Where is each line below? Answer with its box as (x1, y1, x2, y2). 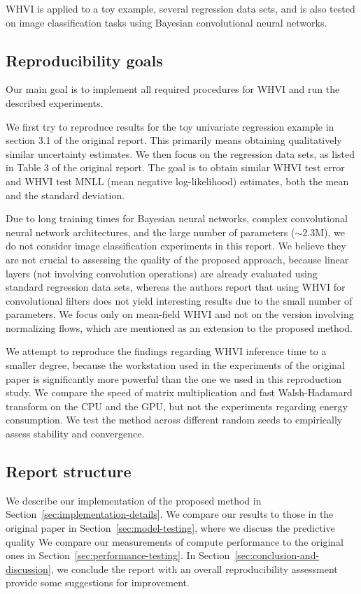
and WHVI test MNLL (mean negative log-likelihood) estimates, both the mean (6, 173, 349, 188)
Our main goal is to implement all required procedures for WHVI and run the (6, 82, 340, 96)
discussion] (6, 561, 51, 576)
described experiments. (6, 95, 104, 110)
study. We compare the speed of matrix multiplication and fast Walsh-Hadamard (6, 385, 353, 400)
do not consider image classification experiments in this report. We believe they (6, 238, 346, 253)
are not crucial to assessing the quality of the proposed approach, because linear (6, 252, 349, 266)
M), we (315, 224, 345, 239)
